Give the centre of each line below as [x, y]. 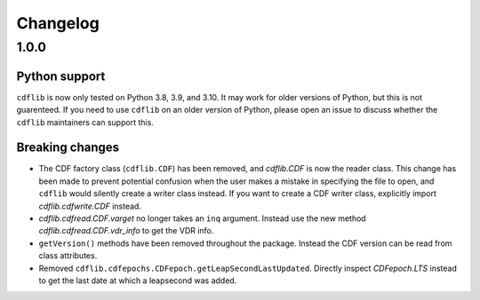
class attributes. [68, 256]
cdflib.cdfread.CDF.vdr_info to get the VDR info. [126, 231]
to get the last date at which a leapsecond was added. [138, 280]
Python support [61, 76]
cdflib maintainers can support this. [85, 122]
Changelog [58, 23]
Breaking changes [68, 148]
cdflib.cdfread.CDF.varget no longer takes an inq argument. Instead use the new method [202, 218]
